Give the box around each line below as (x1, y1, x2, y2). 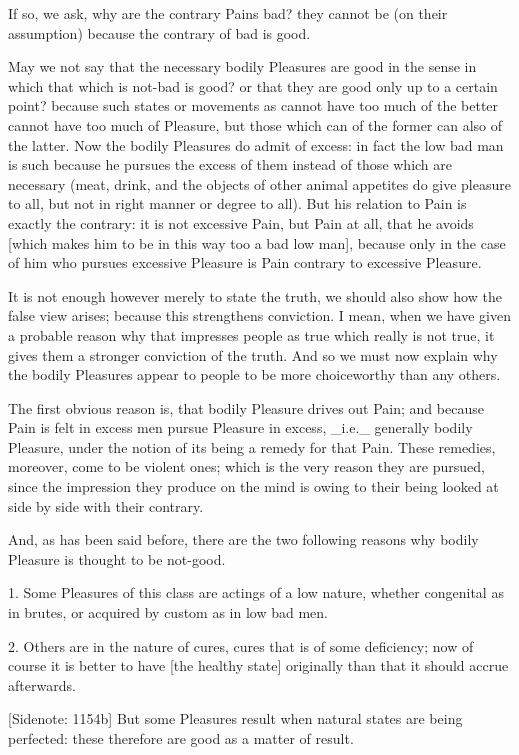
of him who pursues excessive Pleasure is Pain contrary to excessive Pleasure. (8, 252, 482, 273)
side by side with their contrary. (8, 495, 204, 516)
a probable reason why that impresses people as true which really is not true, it (8, 324, 495, 345)
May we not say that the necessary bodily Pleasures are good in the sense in (8, 56, 477, 77)
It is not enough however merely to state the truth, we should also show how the (8, 285, 502, 306)
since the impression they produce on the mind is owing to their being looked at (8, 476, 499, 497)
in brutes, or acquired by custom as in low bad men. (8, 602, 329, 623)
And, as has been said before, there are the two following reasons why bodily (8, 529, 479, 550)
